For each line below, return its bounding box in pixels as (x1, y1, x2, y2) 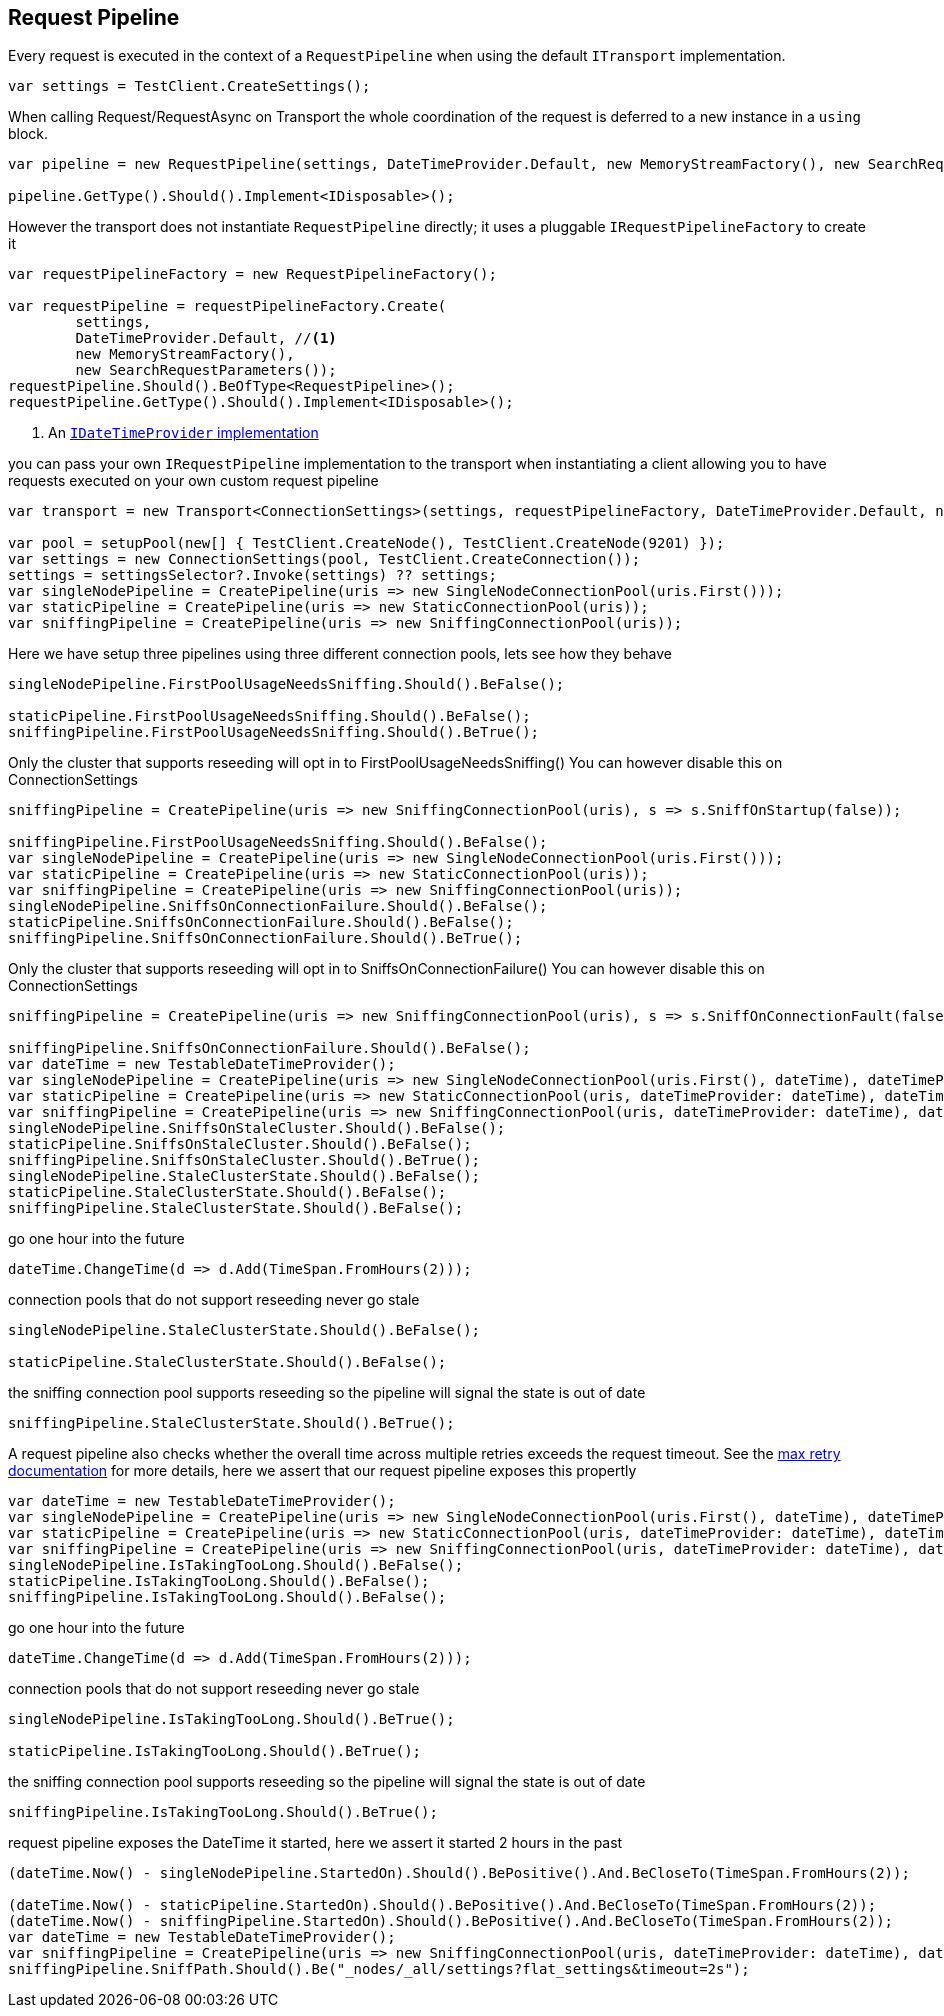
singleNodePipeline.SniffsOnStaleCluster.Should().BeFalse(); (8, 1120, 506, 1137)
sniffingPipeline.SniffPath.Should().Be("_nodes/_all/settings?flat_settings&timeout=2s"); (8, 1961, 750, 1978)
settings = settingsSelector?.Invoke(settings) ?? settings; (8, 567, 497, 584)
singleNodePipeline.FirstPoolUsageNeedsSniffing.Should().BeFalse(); (8, 676, 565, 693)
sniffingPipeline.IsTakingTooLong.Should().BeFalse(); (8, 1589, 447, 1606)
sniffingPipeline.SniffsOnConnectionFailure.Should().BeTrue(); (8, 930, 523, 947)
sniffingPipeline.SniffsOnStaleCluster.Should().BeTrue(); (8, 1152, 481, 1169)
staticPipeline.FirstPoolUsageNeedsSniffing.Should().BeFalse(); (8, 708, 531, 725)
